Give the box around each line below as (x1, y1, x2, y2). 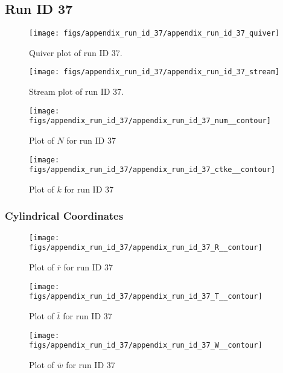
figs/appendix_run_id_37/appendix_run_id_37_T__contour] (29, 292, 262, 301)
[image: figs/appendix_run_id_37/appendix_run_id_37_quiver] (29, 29, 280, 38)
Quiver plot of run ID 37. (29, 46, 122, 59)
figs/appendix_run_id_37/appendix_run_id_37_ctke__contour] (29, 165, 276, 174)
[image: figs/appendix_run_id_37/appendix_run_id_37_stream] (29, 68, 280, 77)
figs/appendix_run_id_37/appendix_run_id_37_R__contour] (29, 243, 262, 252)
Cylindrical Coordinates (5, 208, 124, 223)
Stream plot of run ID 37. (29, 85, 124, 98)
